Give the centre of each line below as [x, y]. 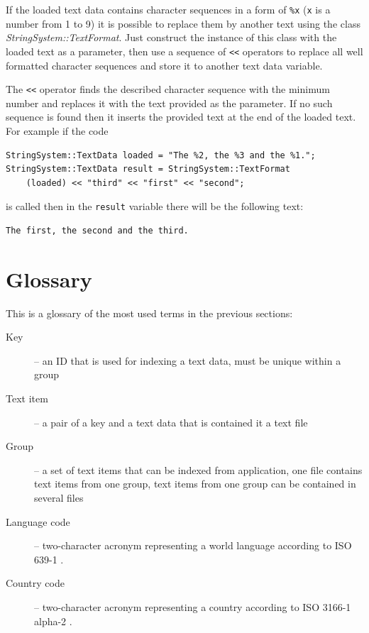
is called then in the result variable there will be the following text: [155, 206]
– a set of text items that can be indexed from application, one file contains [198, 469]
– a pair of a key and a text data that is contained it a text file [171, 422]
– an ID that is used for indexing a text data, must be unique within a [188, 360]
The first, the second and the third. [97, 230]
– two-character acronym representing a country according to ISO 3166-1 [193, 607]
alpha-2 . [53, 621]
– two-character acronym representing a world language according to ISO [193, 545]
